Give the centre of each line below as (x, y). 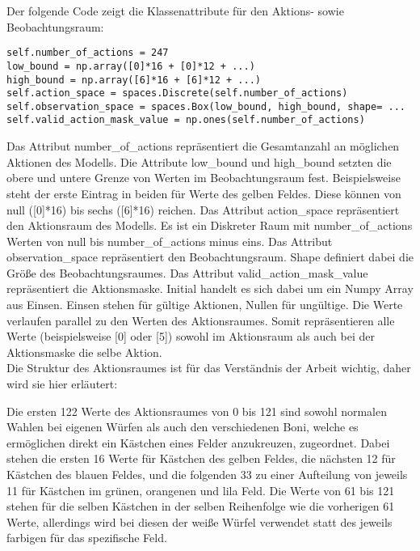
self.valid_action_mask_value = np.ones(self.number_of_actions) (186, 120)
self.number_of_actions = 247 (88, 53)
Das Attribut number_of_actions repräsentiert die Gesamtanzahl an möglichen (203, 146)
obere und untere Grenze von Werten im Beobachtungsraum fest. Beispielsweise (204, 178)
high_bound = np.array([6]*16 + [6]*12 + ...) (134, 80)
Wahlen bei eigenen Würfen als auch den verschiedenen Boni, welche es (183, 427)
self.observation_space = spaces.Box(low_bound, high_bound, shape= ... (206, 106)
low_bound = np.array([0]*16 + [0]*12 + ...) (131, 66)
